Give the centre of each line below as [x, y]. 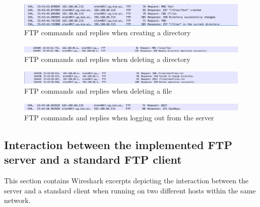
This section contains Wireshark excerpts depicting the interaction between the [126, 180]
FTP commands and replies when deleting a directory [107, 59]
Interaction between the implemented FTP [118, 144]
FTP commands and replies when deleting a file [98, 90]
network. [17, 200]
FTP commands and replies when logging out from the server [119, 117]
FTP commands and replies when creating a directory [108, 32]
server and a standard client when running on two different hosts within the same [130, 190]
